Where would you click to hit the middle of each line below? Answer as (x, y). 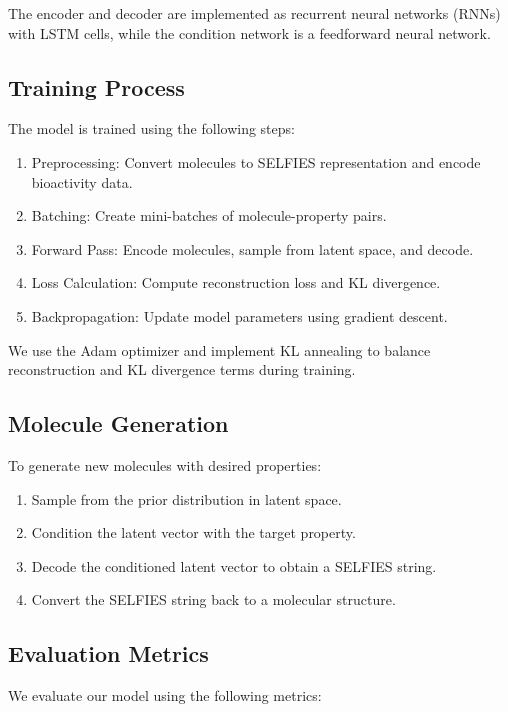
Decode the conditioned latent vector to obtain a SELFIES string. (234, 565)
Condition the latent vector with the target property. (193, 532)
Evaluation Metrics (108, 653)
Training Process (96, 86)
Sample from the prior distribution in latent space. (186, 498)
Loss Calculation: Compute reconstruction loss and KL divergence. (236, 282)
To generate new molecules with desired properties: (165, 464)
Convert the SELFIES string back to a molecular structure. (213, 599)
